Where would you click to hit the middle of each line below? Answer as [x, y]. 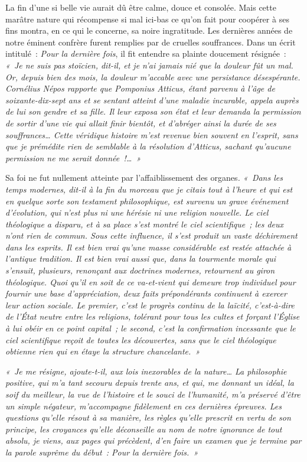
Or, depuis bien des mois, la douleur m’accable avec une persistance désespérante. [153, 77]
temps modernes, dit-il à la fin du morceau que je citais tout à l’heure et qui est [149, 189]
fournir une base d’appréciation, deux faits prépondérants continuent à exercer [146, 293]
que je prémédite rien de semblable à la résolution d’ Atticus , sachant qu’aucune [148, 146]
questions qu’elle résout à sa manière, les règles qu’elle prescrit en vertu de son [148, 417]
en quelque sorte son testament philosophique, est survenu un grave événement [147, 201]
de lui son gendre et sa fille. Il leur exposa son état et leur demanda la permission [153, 111]
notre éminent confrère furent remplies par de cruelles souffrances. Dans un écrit [151, 42]
